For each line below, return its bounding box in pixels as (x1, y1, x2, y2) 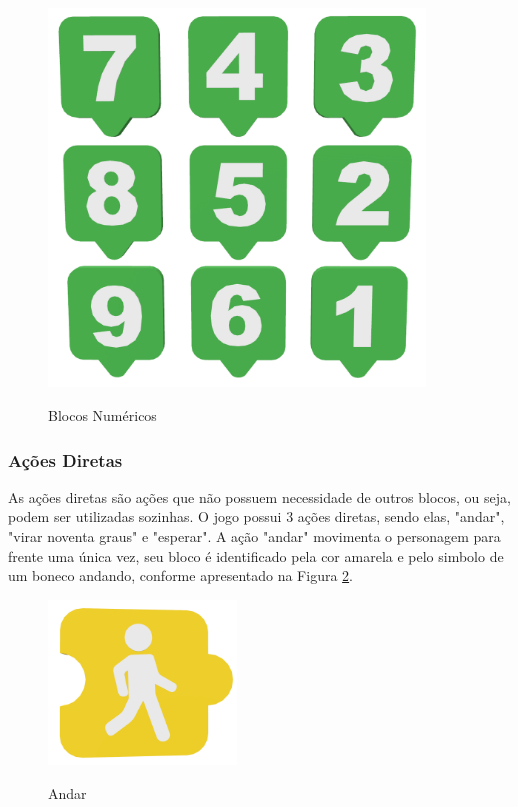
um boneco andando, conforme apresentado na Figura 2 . (8, 565, 353, 586)
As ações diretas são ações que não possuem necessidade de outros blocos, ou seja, (8, 486, 511, 507)
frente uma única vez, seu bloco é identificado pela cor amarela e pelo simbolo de (8, 545, 504, 566)
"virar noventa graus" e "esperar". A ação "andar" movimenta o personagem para (8, 526, 501, 546)
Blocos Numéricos (48, 405, 157, 425)
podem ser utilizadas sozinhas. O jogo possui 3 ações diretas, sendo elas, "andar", (8, 506, 505, 527)
